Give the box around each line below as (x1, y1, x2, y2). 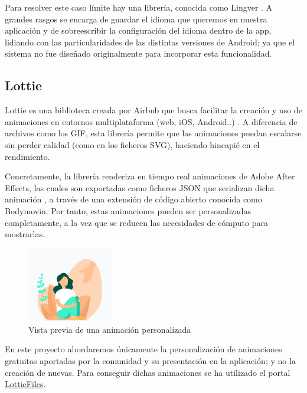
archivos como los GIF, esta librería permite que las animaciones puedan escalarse (5, 127, 302, 139)
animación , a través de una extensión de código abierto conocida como (5, 193, 262, 205)
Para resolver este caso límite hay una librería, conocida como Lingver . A (5, 1, 273, 13)
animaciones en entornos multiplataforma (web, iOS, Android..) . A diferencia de (5, 115, 298, 127)
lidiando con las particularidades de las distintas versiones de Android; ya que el (5, 35, 295, 48)
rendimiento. (5, 150, 50, 162)
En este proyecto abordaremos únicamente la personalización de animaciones (5, 343, 282, 355)
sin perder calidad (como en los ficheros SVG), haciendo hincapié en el (5, 138, 260, 150)
